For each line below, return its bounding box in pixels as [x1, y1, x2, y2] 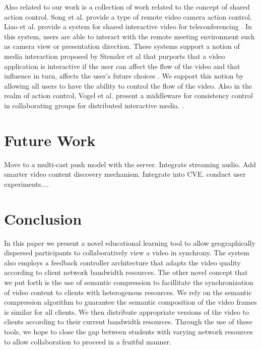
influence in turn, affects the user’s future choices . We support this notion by [4, 71, 244, 81]
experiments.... [4, 178, 49, 189]
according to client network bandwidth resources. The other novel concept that [4, 267, 248, 277]
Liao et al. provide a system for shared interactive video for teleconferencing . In [4, 21, 252, 32]
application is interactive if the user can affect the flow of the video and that [4, 60, 240, 71]
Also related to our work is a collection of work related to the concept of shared [4, 2, 250, 12]
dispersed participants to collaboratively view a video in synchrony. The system [4, 247, 249, 258]
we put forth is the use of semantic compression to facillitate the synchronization [4, 276, 253, 287]
